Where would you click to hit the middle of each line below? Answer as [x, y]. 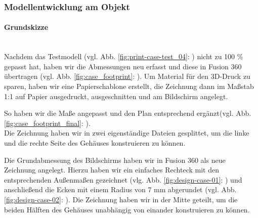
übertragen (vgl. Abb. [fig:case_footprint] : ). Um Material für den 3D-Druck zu [127, 76]
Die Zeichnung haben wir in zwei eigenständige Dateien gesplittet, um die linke [127, 133]
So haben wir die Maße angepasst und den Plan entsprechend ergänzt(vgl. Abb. [128, 113]
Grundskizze [26, 27]
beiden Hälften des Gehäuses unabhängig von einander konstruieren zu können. [127, 209]
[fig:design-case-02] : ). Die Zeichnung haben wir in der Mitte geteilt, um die [121, 199]
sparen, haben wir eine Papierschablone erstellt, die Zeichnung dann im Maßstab [129, 86]
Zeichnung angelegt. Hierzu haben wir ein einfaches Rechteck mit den [112, 170]
